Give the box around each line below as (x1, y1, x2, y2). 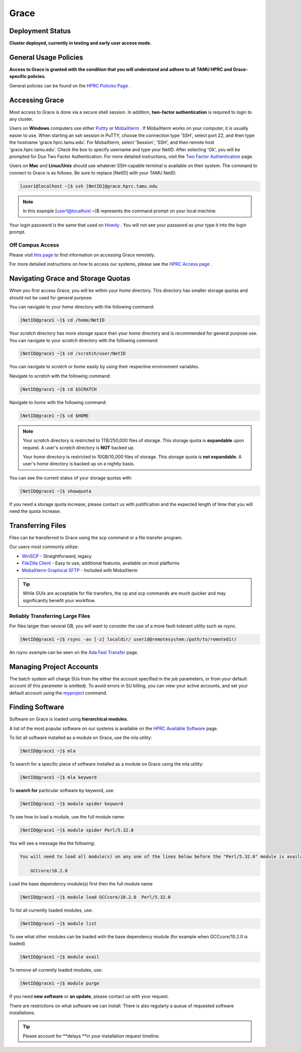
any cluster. (9, 116, 34, 122)
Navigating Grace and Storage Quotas (9, 274, 130, 283)
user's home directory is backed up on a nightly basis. (23, 461, 135, 467)
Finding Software (9, 703, 65, 711)
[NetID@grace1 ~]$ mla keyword (20, 775, 97, 780)
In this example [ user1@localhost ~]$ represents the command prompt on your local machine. (23, 208, 217, 214)
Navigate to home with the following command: (9, 399, 107, 405)
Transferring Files (9, 521, 66, 530)
